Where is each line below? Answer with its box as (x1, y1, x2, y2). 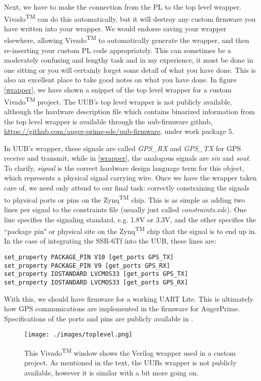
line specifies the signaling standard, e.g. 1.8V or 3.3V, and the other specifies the (4, 214, 256, 224)
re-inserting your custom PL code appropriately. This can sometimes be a (4, 44, 231, 55)
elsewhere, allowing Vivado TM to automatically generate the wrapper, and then (4, 33, 249, 45)
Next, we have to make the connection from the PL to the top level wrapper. (4, 2, 242, 12)
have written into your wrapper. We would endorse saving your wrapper (4, 23, 227, 33)
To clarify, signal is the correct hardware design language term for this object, (4, 162, 244, 173)
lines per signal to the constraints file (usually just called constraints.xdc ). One (4, 204, 247, 214)
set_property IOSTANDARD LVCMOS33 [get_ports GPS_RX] (4, 278, 188, 286)
